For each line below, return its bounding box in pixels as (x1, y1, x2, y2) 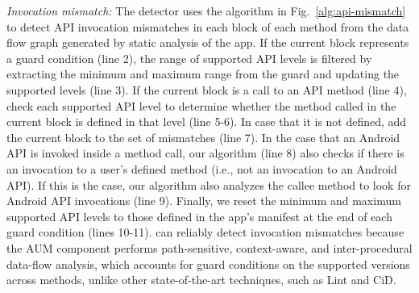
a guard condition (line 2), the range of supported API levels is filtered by (6, 49, 372, 66)
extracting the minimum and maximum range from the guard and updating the (6, 65, 400, 82)
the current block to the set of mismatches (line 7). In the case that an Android (6, 128, 400, 145)
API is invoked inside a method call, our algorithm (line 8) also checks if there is (6, 144, 404, 161)
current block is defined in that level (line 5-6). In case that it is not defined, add (6, 113, 407, 130)
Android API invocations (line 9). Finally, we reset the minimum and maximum (6, 192, 401, 209)
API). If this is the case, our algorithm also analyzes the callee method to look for (6, 176, 411, 193)
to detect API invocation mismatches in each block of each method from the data (6, 18, 409, 35)
